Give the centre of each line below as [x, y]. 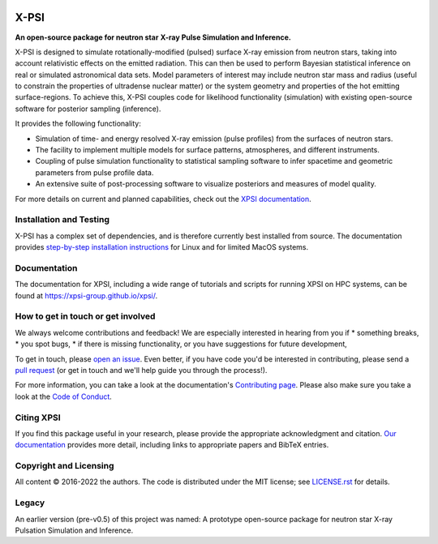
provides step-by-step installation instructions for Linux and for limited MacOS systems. [162, 247]
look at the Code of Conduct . [64, 396]
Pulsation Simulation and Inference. [74, 530]
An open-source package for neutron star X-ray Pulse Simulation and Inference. [153, 37]
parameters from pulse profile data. [94, 172]
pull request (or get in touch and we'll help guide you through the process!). [141, 370]
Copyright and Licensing [64, 466]
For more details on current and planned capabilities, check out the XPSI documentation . [163, 199]
